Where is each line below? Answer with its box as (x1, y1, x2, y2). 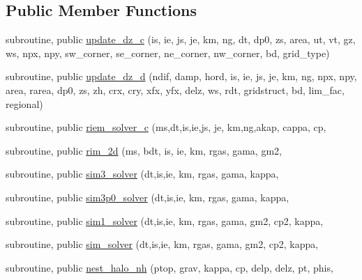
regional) (6, 96, 43, 111)
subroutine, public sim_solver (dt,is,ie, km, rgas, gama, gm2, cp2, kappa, (6, 237, 319, 251)
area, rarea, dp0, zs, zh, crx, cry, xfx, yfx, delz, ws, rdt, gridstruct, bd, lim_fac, (6, 82, 345, 97)
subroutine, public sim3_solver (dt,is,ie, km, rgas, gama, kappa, (6, 166, 279, 181)
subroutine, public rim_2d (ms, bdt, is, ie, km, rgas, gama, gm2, (6, 143, 282, 157)
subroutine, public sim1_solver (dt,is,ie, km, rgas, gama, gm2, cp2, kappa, (6, 213, 324, 228)
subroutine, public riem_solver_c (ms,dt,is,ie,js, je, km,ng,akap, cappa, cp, (6, 120, 326, 134)
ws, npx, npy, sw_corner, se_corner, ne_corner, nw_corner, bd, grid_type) (6, 45, 330, 60)
